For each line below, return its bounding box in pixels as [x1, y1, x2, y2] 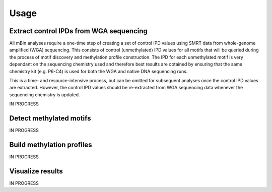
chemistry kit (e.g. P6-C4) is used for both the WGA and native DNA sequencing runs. [9, 68, 188, 74]
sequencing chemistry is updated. [9, 91, 80, 98]
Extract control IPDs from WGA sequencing [9, 27, 148, 35]
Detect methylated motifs [9, 114, 91, 122]
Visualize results [9, 167, 63, 175]
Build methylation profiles [9, 140, 92, 149]
